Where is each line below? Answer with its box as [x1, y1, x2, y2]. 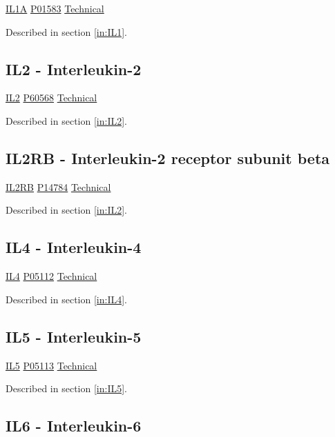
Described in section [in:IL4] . [6, 292, 127, 306]
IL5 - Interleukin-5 [6, 325, 142, 347]
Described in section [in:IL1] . [6, 24, 127, 39]
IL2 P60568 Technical [6, 90, 97, 105]
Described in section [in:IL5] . [6, 381, 127, 396]
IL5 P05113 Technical [6, 358, 97, 372]
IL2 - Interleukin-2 [6, 58, 142, 79]
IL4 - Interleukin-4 [6, 236, 142, 258]
